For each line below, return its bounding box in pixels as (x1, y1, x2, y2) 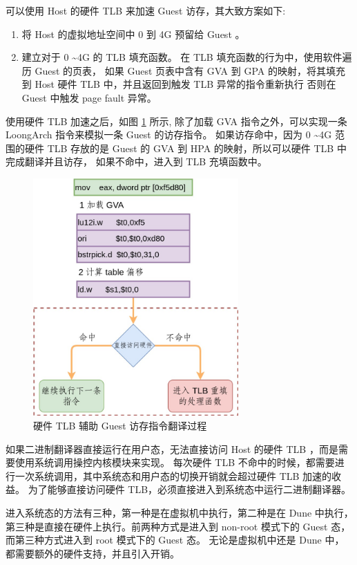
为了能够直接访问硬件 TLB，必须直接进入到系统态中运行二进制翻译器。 (28, 482, 351, 497)
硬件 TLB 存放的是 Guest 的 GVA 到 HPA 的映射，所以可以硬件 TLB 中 (24, 140, 347, 155)
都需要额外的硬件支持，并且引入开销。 (6, 546, 180, 560)
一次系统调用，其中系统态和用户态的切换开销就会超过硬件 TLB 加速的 (15, 468, 332, 483)
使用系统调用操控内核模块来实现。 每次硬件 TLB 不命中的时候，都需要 (15, 455, 335, 470)
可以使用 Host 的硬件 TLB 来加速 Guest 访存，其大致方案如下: (6, 3, 286, 17)
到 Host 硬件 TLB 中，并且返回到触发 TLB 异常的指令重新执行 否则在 (21, 77, 336, 91)
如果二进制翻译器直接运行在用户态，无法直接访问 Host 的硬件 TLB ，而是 (6, 441, 338, 456)
